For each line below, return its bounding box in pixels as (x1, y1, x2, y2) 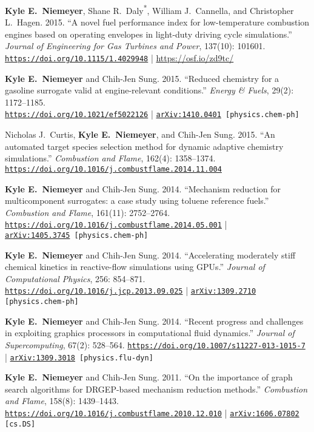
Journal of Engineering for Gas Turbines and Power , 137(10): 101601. (5, 39, 266, 52)
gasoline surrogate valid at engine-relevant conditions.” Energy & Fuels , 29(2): (5, 84, 294, 96)
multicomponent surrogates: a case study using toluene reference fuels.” (5, 194, 269, 207)
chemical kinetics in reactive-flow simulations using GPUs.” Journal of (5, 260, 265, 273)
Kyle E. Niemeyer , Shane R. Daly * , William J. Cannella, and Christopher (5, 2, 294, 16)
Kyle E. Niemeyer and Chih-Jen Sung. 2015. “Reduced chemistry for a (5, 72, 279, 84)
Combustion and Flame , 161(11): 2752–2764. (5, 206, 170, 218)
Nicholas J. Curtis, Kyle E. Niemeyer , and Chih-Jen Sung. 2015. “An (5, 128, 275, 141)
